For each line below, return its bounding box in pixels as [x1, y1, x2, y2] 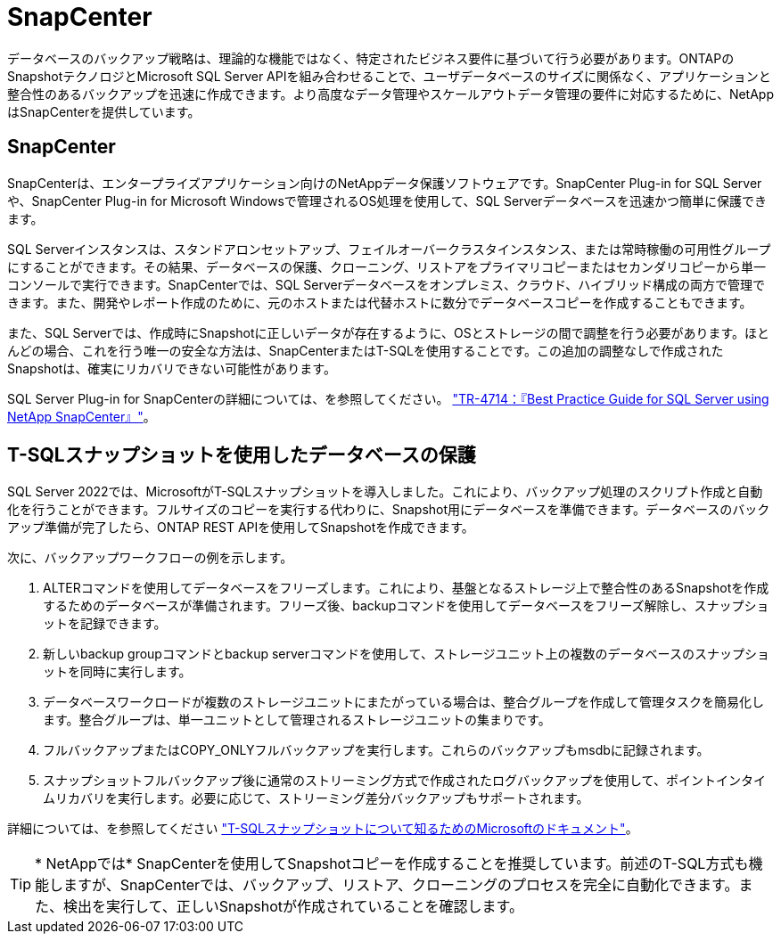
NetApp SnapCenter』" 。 [7, 408, 156, 424]
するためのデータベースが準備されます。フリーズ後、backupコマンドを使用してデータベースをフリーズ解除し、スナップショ [43, 598, 769, 614]
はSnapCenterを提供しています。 [7, 103, 201, 119]
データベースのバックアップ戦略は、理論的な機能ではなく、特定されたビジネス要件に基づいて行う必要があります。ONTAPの [7, 50, 735, 66]
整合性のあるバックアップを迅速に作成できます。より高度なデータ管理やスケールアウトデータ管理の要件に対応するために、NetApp [7, 86, 774, 102]
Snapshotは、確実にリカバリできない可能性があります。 [7, 360, 336, 376]
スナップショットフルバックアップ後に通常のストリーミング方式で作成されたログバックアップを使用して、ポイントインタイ [43, 773, 766, 789]
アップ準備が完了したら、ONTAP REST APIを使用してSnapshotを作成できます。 [7, 520, 474, 536]
